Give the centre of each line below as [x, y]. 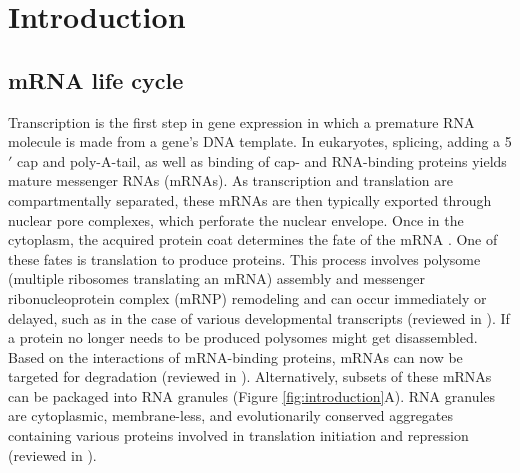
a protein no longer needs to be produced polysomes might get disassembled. [243, 337]
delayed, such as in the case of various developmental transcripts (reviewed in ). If [259, 317]
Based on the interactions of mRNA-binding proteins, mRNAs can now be [235, 356]
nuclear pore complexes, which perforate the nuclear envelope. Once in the [236, 219]
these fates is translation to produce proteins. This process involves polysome [244, 258]
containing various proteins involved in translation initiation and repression [238, 435]
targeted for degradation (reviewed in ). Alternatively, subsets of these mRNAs [250, 376]
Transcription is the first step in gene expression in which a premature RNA [241, 121]
